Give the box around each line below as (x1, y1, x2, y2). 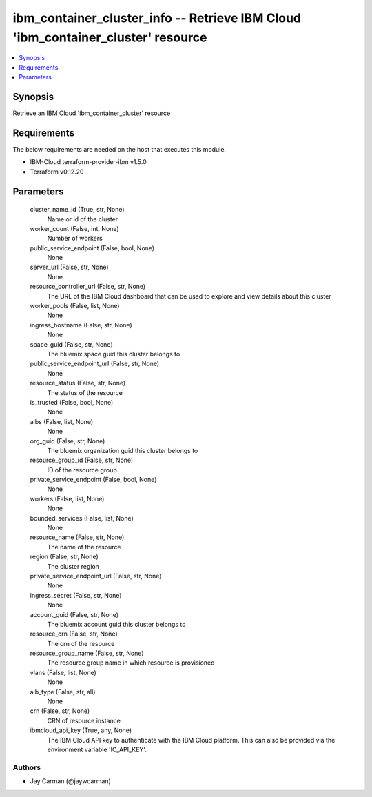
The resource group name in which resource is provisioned (47, 658, 215, 667)
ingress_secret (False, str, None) (30, 591, 122, 599)
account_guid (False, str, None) (30, 610, 118, 618)
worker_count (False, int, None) (30, 224, 120, 232)
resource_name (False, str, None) (30, 533, 125, 541)
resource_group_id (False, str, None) (30, 456, 134, 465)
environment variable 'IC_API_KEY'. (47, 745, 147, 754)
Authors (12, 763, 41, 772)
